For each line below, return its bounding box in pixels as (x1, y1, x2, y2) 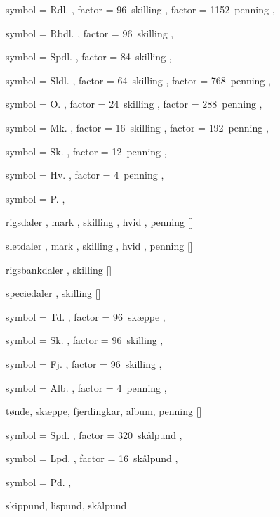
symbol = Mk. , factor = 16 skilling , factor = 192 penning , (6, 120, 269, 134)
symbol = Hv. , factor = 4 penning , (6, 167, 164, 182)
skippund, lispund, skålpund (6, 498, 127, 513)
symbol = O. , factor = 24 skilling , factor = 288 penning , (6, 96, 262, 111)
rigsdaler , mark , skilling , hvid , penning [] (6, 215, 194, 229)
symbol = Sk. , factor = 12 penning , (6, 143, 167, 158)
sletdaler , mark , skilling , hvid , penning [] (6, 238, 193, 253)
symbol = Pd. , (6, 474, 72, 489)
